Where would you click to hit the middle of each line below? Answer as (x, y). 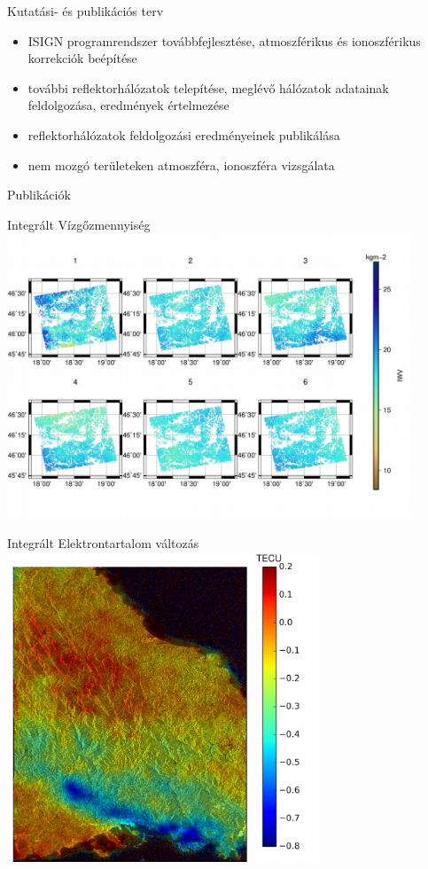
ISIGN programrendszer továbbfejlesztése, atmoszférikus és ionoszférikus (224, 40)
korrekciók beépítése (82, 58)
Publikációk (39, 195)
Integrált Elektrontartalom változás (103, 542)
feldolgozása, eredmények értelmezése (128, 105)
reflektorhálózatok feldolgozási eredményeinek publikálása (184, 134)
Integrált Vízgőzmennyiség (79, 224)
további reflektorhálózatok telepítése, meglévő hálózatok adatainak (208, 87)
